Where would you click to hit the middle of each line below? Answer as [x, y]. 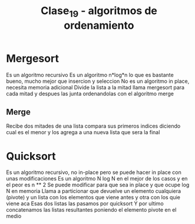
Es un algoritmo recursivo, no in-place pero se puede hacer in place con [94, 172]
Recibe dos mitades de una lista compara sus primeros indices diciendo [93, 126]
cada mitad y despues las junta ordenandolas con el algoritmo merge [90, 93]
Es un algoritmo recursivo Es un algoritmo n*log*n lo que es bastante [90, 75]
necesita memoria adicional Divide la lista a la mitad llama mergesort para [95, 87]
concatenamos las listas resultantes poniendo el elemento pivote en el [91, 210]
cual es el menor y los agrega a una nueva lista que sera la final [83, 132]
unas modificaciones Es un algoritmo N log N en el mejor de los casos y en [97, 179]
